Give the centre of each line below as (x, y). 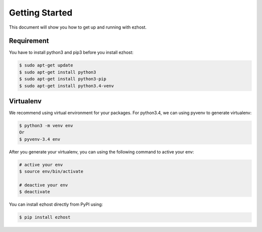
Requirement (29, 41)
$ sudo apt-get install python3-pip (63, 79)
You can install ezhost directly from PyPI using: (56, 204)
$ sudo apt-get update (46, 65)
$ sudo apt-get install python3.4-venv (66, 86)
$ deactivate (35, 192)
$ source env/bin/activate (51, 172)
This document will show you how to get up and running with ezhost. (78, 27)
